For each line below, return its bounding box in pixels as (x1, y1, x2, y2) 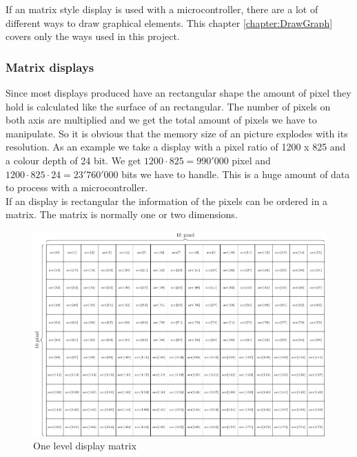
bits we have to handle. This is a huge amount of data (121, 166, 350, 181)
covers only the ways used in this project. (6, 29, 180, 43)
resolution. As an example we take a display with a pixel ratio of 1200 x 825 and (6, 139, 346, 154)
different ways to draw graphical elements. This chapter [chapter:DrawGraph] (6, 15, 333, 30)
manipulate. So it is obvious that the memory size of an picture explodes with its (6, 126, 348, 140)
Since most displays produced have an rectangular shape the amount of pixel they (6, 86, 351, 99)
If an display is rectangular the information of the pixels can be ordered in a (6, 193, 328, 208)
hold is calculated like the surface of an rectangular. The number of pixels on (6, 99, 331, 113)
